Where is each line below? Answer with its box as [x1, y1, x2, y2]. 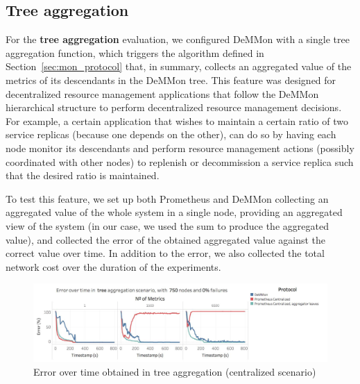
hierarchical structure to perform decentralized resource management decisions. [6, 100, 342, 115]
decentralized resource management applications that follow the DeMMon [6, 86, 319, 101]
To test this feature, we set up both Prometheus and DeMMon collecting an [6, 191, 329, 206]
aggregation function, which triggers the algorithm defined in [6, 45, 264, 60]
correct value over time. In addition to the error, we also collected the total [6, 246, 325, 260]
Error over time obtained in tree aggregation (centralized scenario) [33, 364, 316, 378]
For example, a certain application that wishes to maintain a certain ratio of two [6, 113, 349, 128]
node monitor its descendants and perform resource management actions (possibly [6, 140, 354, 155]
